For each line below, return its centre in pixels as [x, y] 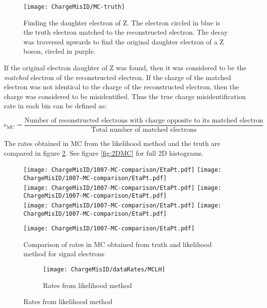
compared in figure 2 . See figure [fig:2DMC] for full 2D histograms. [104, 153]
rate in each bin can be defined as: [55, 106]
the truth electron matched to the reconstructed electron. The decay [126, 32]
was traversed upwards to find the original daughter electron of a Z [124, 41]
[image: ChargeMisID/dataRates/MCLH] [104, 270]
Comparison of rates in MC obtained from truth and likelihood [118, 244]
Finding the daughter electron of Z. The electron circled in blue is [122, 22]
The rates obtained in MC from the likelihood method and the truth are [112, 143]
